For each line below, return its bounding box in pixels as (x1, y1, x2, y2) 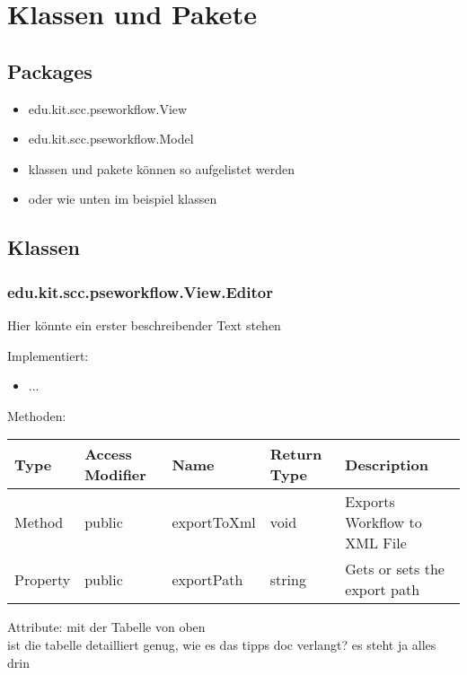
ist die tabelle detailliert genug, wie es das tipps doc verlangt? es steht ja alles (7, 635, 436, 653)
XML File (345, 532, 407, 554)
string (269, 568, 306, 590)
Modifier (84, 464, 146, 486)
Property (14, 568, 71, 590)
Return (269, 443, 322, 465)
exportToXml (172, 512, 256, 533)
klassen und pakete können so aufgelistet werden (28, 159, 295, 178)
